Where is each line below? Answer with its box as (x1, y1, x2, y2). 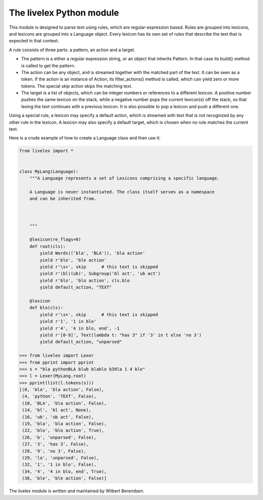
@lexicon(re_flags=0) (29, 237, 81, 242)
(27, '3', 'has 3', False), (22, 442, 89, 447)
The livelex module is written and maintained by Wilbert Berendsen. (9, 488, 145, 494)
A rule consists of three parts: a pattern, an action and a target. (9, 47, 135, 53)
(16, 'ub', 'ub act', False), (22, 414, 94, 420)
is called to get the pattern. (21, 62, 75, 68)
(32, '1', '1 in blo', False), (22, 462, 97, 467)
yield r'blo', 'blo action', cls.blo (39, 278, 130, 283)
